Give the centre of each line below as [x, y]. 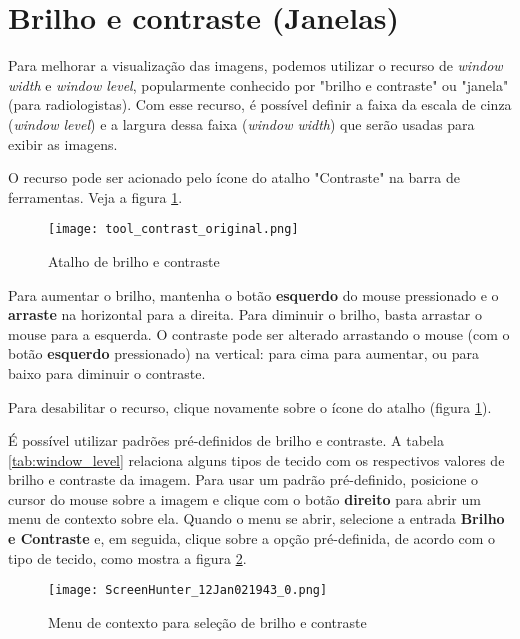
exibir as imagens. [63, 143]
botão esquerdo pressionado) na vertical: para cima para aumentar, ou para [243, 353]
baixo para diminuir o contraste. [107, 372]
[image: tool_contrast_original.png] [173, 229]
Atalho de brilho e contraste [134, 260]
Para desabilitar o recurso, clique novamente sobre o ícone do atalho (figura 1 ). [250, 406]
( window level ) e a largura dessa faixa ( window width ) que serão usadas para [241, 123]
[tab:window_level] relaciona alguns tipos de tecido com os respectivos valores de [256, 459]
